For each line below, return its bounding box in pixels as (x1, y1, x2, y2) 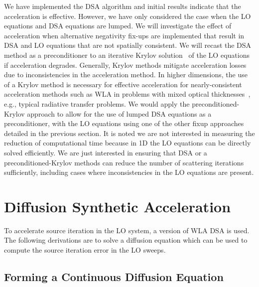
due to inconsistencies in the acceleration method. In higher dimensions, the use (4, 69, 248, 80)
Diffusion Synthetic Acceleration (4, 196, 231, 216)
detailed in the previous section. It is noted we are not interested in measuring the (4, 128, 255, 138)
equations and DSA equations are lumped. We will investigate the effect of (4, 20, 232, 31)
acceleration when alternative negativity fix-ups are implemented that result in (4, 30, 245, 40)
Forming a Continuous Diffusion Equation (4, 269, 224, 284)
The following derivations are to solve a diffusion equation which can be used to (4, 235, 248, 245)
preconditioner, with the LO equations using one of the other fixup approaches (4, 118, 244, 129)
